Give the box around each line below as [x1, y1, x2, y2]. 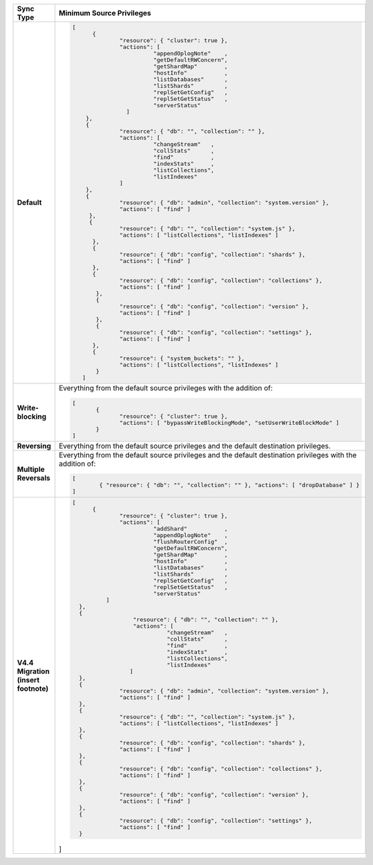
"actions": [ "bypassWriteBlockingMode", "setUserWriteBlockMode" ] [119, 419, 340, 426]
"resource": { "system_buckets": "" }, [119, 354, 245, 362]
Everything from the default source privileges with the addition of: [59, 383, 273, 392]
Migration [17, 666, 50, 676]
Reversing [17, 441, 52, 450]
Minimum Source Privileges [59, 8, 151, 17]
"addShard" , [153, 525, 228, 533]
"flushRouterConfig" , [153, 538, 228, 546]
